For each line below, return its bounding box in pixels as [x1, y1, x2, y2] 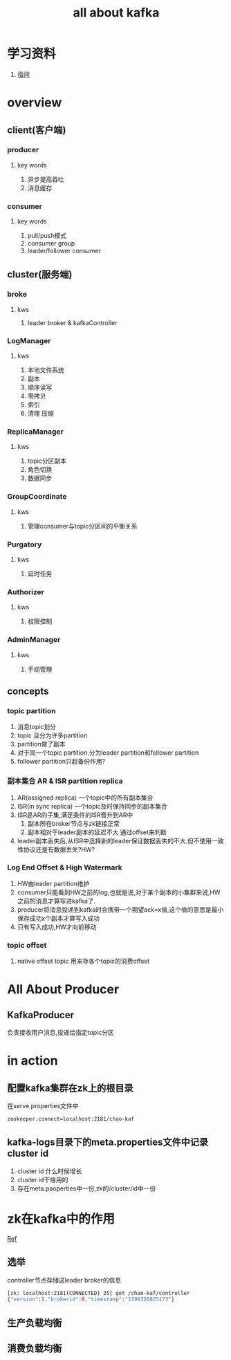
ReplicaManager [7, 427, 64, 437]
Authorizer [7, 587, 45, 596]
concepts [7, 685, 49, 697]
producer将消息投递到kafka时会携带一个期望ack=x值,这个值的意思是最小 [17, 905, 224, 914]
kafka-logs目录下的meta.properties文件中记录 [7, 1137, 209, 1148]
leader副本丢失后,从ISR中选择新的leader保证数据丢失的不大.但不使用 [17, 836, 212, 845]
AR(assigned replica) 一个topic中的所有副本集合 [17, 793, 154, 802]
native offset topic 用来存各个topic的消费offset [17, 957, 150, 966]
